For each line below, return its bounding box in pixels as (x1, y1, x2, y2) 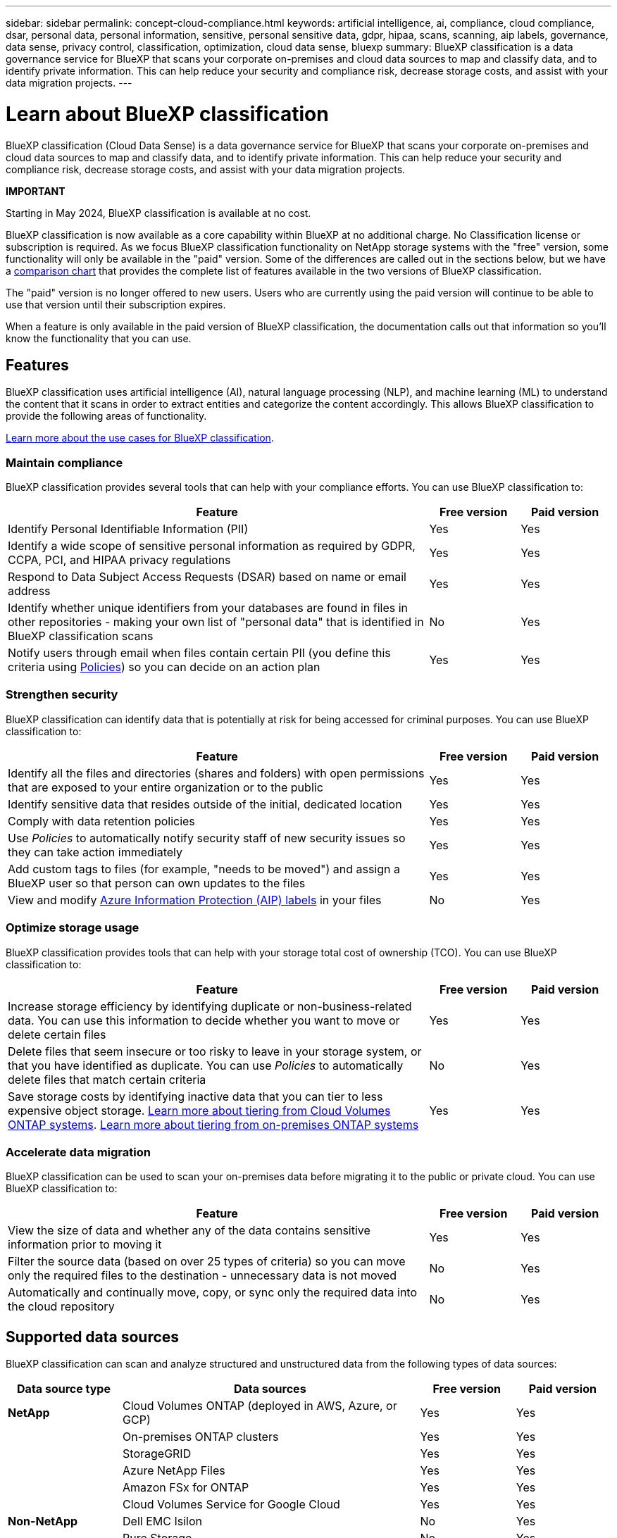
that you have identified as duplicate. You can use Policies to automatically (8, 1058, 404, 1073)
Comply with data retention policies (8, 813, 195, 828)
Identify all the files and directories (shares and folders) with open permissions (8, 765, 425, 780)
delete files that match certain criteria (8, 1072, 206, 1087)
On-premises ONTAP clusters (123, 1430, 279, 1444)
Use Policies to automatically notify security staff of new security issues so (8, 830, 406, 845)
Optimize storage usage (6, 920, 139, 935)
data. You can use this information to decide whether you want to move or (8, 1013, 400, 1027)
